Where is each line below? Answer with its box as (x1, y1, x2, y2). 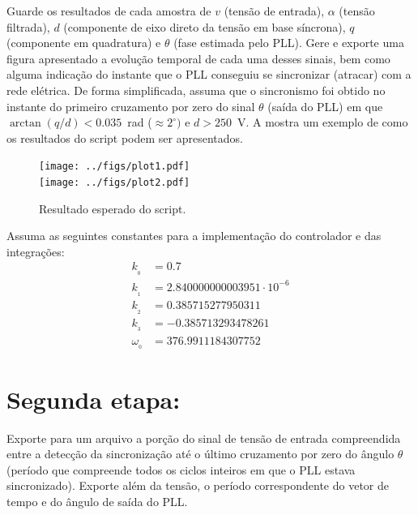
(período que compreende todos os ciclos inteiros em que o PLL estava (6, 461, 356, 478)
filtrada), (6, 18, 50, 35)
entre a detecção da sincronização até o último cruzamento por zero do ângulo (6, 445, 395, 462)
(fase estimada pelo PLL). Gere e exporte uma (173, 34, 404, 51)
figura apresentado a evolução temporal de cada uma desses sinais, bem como (6, 49, 390, 67)
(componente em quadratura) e (6, 34, 161, 51)
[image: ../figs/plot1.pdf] (39, 161, 190, 173)
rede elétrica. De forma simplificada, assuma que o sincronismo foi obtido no (6, 81, 386, 98)
